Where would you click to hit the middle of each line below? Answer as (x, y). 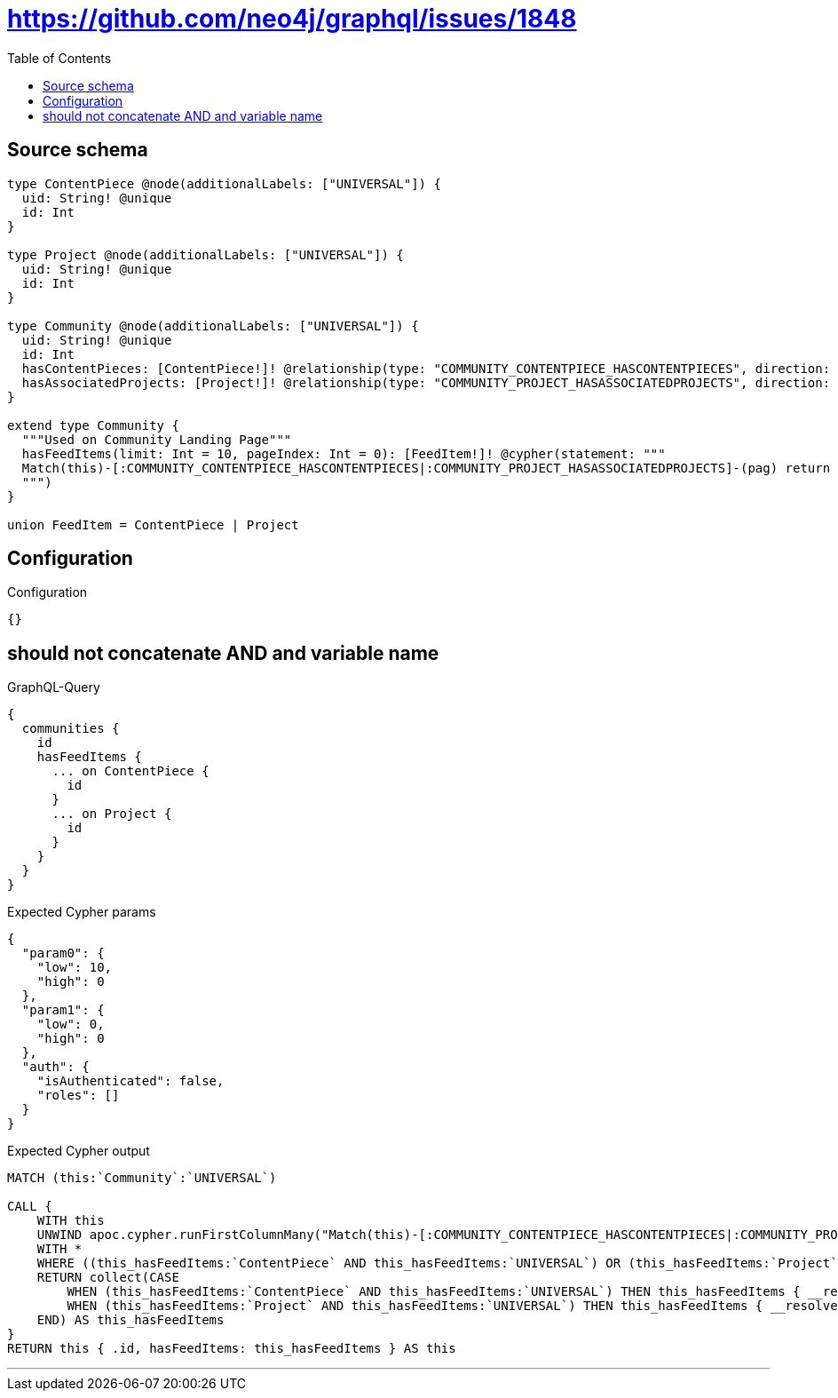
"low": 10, (75, 968)
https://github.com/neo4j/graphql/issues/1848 (292, 19)
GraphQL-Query (54, 687)
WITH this (71, 1221)
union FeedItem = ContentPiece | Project (153, 524)
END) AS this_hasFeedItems (130, 1320)
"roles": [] (78, 1096)
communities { (71, 729)
